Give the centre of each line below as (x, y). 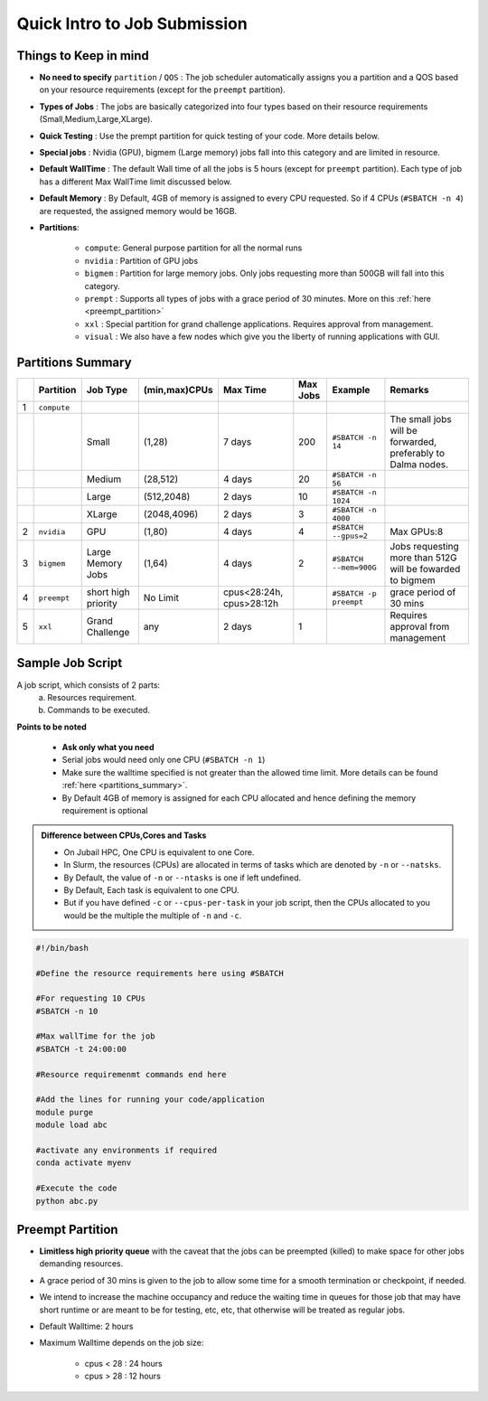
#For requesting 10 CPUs (91, 998)
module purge (65, 1112)
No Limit (161, 598)
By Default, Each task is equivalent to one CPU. (151, 889)
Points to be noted (52, 727)
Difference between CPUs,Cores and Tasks (124, 835)
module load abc (72, 1125)
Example (351, 390)
